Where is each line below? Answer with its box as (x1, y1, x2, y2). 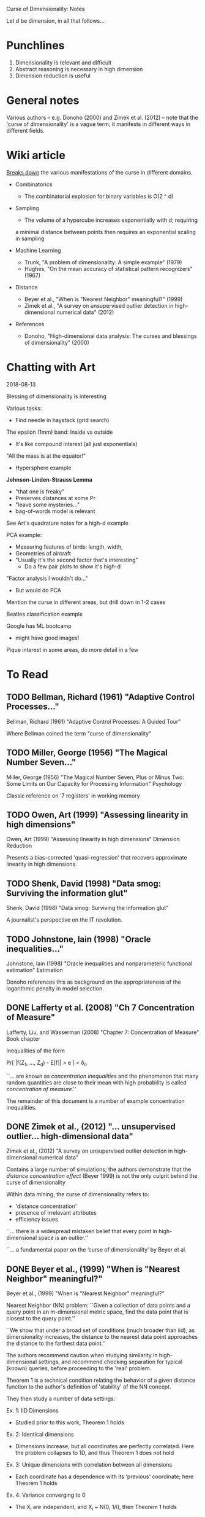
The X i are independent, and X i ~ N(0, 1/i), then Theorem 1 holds (15, 1503, 177, 1512)
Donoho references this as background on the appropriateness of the (6, 978, 182, 986)
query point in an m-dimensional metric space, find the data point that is (6, 1308, 188, 1315)
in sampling (15, 235, 45, 242)
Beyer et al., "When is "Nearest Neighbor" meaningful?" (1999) (24, 295, 183, 303)
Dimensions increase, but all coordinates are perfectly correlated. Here (15, 1443, 195, 1450)
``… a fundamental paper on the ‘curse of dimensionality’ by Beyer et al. (6, 1246, 187, 1253)
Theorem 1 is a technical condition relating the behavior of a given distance (6, 1376, 196, 1384)
